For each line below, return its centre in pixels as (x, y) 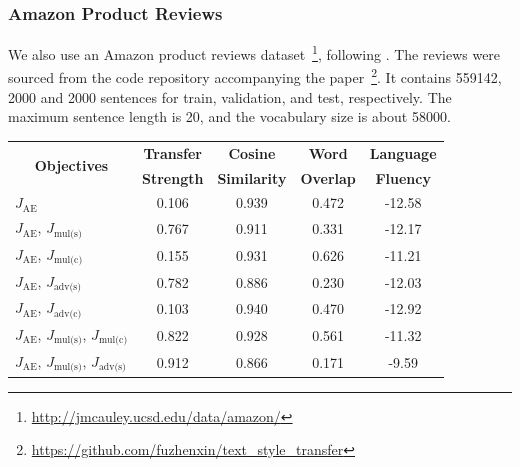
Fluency (403, 177)
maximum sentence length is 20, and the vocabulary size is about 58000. (229, 116)
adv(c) (67, 313)
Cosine (252, 152)
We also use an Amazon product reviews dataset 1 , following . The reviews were (254, 52)
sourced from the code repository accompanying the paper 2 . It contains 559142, (255, 76)
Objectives (71, 165)
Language (403, 152)
